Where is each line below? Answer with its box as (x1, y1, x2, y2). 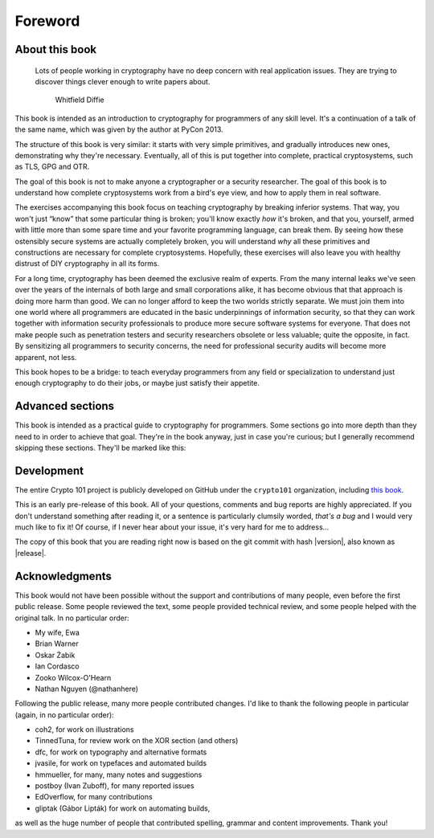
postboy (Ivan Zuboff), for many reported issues (35, 781, 194, 791)
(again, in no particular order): (14, 709, 114, 719)
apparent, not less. (14, 352, 77, 362)
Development (14, 464, 84, 477)
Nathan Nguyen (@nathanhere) (35, 684, 139, 693)
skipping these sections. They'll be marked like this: (14, 443, 186, 453)
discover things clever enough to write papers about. (35, 76, 211, 86)
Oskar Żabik (35, 650, 76, 660)
